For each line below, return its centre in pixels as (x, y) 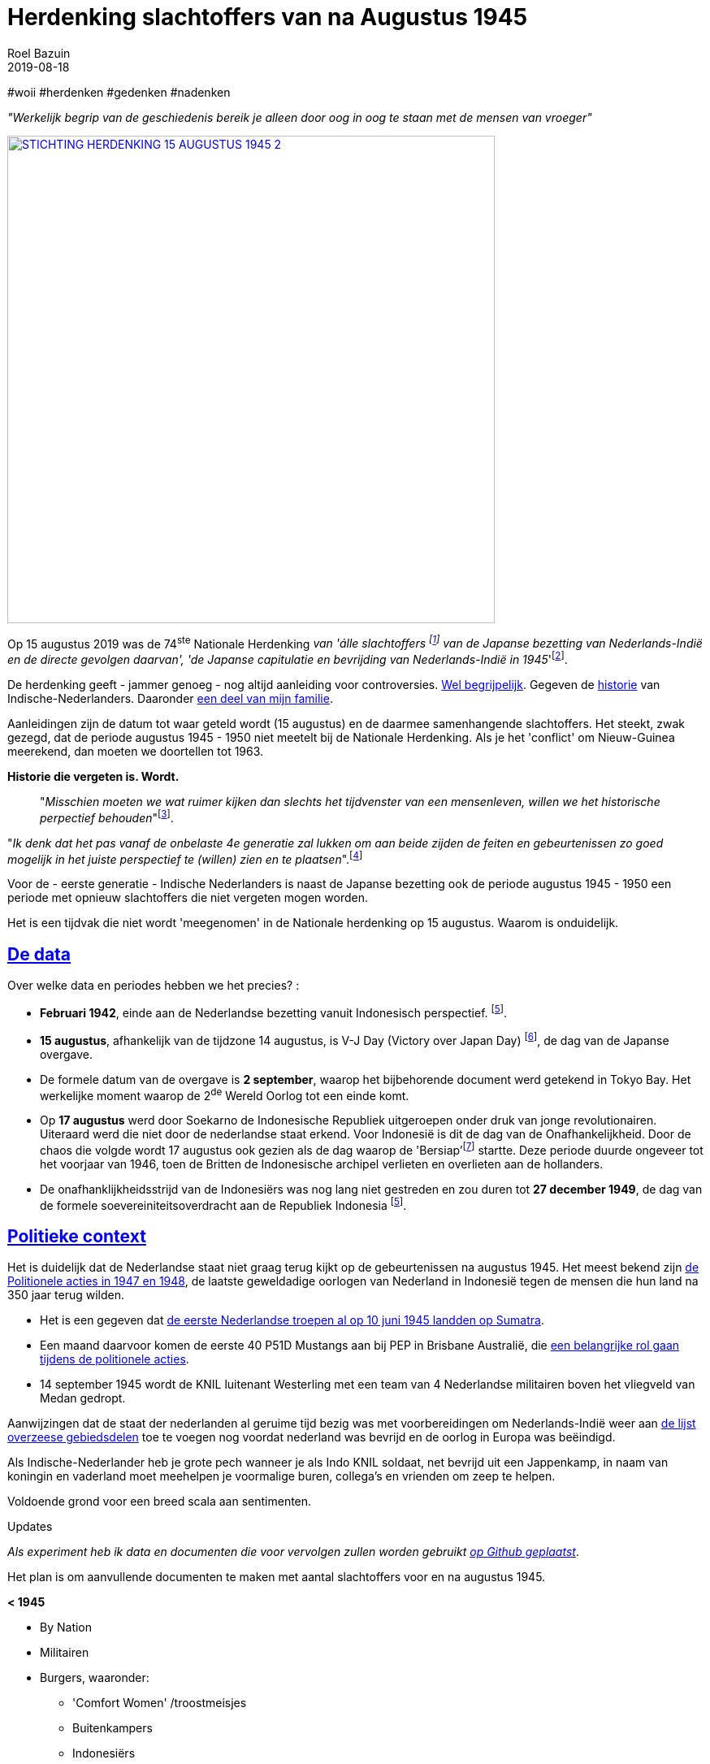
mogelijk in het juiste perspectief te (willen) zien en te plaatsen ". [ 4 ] (185, 858)
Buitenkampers (113, 1728)
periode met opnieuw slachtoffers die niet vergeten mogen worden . (188, 898)
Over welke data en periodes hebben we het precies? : (154, 986)
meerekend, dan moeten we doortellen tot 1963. (136, 752)
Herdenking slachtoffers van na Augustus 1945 (268, 17)
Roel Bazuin (39, 53)
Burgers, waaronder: (95, 1678)
